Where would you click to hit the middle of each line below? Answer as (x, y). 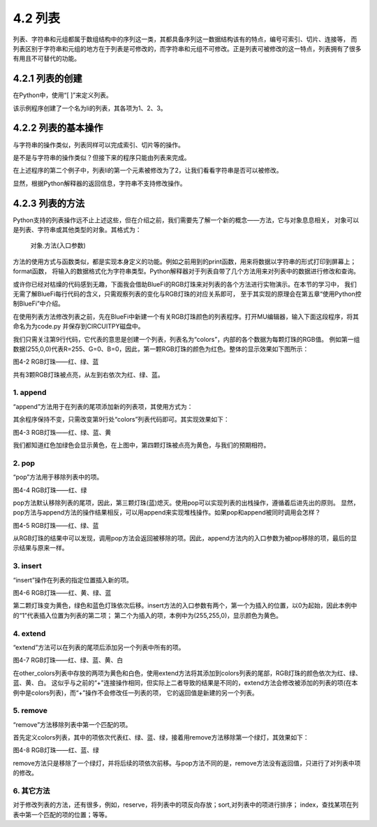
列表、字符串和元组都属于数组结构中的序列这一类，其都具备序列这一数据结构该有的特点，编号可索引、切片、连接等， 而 (185, 39)
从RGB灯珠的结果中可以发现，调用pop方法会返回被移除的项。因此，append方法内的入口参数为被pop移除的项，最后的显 (185, 538)
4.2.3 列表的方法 (49, 203)
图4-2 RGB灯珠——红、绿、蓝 (56, 362)
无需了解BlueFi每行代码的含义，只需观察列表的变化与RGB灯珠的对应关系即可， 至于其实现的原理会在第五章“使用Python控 (187, 294)
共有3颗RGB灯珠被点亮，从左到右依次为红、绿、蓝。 (88, 375)
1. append (30, 393)
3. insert (27, 566)
